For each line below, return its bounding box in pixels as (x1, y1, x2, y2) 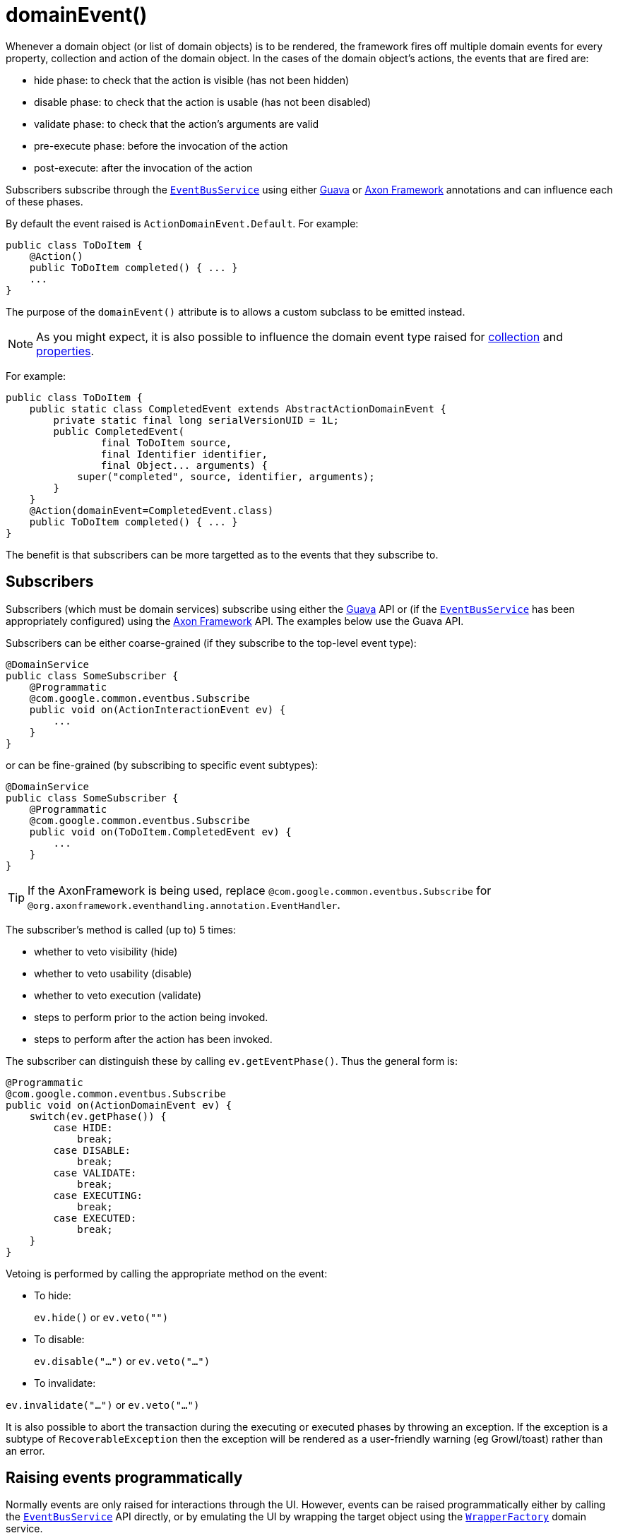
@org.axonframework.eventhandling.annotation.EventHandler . (28, 897, 340, 912)
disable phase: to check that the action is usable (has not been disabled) (34, 95, 372, 108)
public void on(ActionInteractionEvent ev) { (29, 703, 286, 715)
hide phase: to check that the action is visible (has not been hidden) (34, 73, 350, 86)
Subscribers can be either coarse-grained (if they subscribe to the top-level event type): (6, 636, 417, 649)
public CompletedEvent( (53, 425, 184, 437)
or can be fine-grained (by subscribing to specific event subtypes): (6, 758, 318, 771)
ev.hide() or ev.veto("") (34, 1311, 169, 1323)
